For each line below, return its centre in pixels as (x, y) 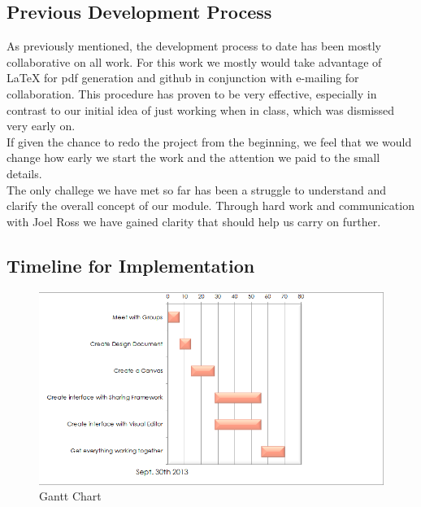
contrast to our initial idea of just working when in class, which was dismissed (201, 109)
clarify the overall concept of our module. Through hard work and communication (210, 205)
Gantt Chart (70, 496)
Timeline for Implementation (131, 265)
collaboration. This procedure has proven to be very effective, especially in (192, 93)
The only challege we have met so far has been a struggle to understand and (197, 189)
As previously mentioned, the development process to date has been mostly (194, 46)
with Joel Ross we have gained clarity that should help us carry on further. (194, 221)
